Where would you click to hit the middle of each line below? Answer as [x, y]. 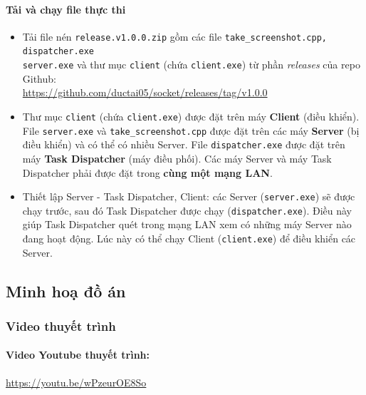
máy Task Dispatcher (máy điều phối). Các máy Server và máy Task [177, 158]
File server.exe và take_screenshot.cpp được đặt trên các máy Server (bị [191, 130]
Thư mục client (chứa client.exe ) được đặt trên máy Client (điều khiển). [191, 116]
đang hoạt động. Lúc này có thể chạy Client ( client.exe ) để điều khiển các [189, 238]
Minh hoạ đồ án [66, 291]
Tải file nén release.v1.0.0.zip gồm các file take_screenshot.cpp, [174, 36]
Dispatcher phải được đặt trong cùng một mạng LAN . [147, 172]
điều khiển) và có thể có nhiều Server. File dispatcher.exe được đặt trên [184, 144]
